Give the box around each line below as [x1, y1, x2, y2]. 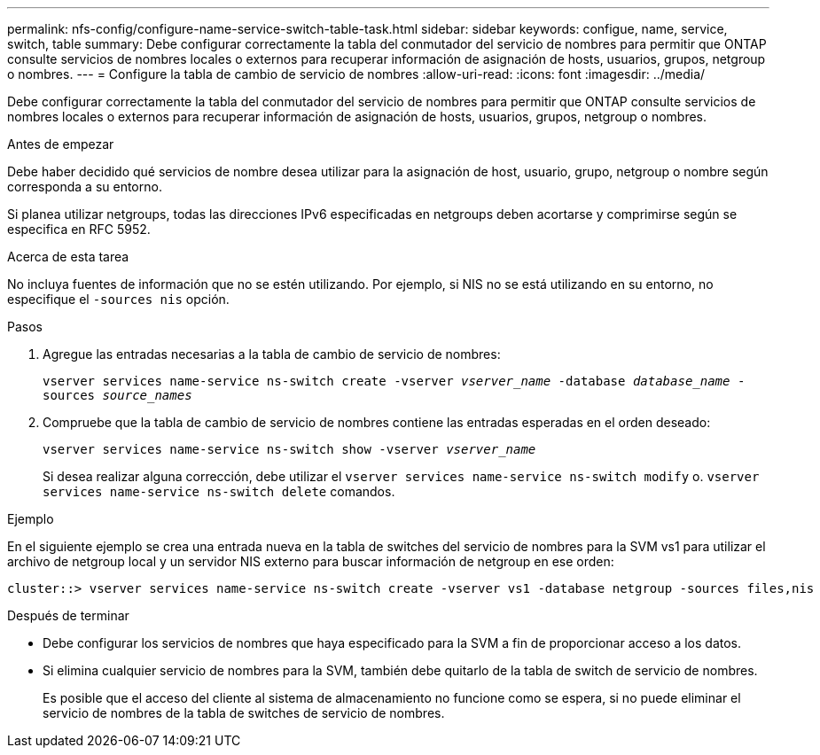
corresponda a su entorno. [7, 179, 162, 194]
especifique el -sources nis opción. [7, 292, 230, 307]
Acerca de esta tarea [7, 249, 129, 264]
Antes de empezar [7, 136, 114, 152]
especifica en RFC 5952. [7, 222, 151, 237]
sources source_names [43, 388, 192, 402]
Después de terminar [7, 608, 129, 623]
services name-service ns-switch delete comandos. [43, 484, 395, 499]
